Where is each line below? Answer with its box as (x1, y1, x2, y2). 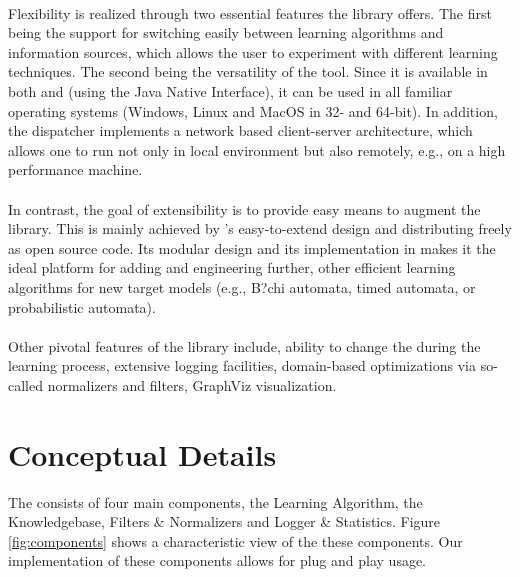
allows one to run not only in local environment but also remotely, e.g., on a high (8, 139, 506, 160)
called (8, 374, 43, 395)
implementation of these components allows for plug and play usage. (8, 550, 427, 571)
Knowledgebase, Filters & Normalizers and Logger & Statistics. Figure (8, 511, 441, 532)
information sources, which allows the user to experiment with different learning (8, 41, 498, 62)
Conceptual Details (8, 433, 277, 474)
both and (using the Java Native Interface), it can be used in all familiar (8, 80, 453, 101)
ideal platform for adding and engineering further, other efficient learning (8, 257, 456, 278)
